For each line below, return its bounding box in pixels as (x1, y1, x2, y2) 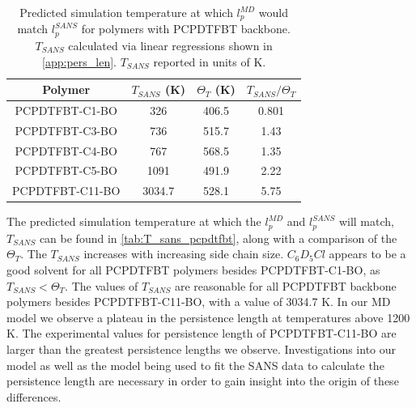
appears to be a (329, 245, 406, 262)
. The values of (65, 277, 138, 294)
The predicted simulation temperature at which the (6, 213, 261, 230)
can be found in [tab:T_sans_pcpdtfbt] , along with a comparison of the (39, 229, 397, 246)
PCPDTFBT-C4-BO (15, 142, 117, 159)
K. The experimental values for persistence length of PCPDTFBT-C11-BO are (6, 325, 397, 342)
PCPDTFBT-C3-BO (15, 121, 117, 138)
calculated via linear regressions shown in (68, 36, 273, 53)
